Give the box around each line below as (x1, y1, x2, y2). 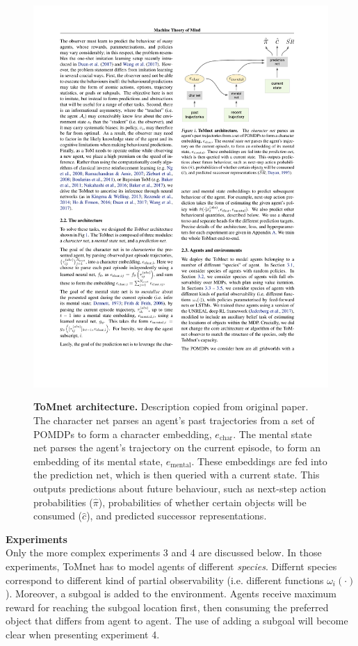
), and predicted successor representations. (86, 508, 267, 523)
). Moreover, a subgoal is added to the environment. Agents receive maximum (6, 586, 336, 601)
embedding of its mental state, (33, 453, 163, 468)
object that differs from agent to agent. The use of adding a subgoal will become (6, 613, 348, 628)
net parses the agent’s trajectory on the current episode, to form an (33, 440, 321, 455)
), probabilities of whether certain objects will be (98, 494, 307, 509)
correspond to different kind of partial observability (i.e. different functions (6, 572, 324, 587)
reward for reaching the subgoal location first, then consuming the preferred (6, 599, 329, 614)
